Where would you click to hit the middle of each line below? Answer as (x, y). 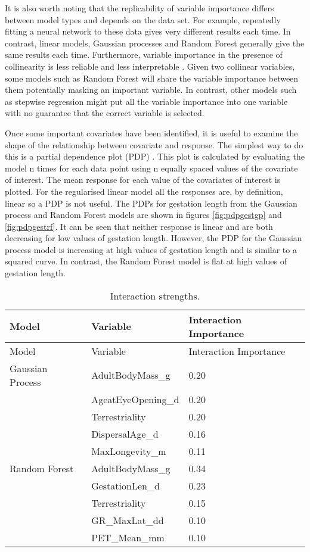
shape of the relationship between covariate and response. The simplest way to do (154, 144)
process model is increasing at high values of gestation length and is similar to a (151, 249)
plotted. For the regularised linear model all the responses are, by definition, (144, 191)
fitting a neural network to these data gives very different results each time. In (148, 31)
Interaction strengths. (155, 295)
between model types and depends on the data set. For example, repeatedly (143, 19)
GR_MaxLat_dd (128, 520)
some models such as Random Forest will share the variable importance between (152, 78)
